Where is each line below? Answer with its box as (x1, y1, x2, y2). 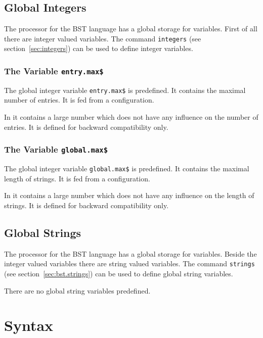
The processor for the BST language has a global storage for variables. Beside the (4, 248, 257, 259)
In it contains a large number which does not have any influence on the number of (4, 112, 258, 122)
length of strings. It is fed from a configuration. (4, 173, 150, 183)
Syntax (4, 315, 54, 335)
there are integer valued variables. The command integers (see (4, 33, 201, 43)
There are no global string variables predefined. (4, 285, 151, 296)
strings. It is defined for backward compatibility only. (4, 200, 169, 210)
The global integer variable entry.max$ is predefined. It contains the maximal (4, 84, 246, 95)
